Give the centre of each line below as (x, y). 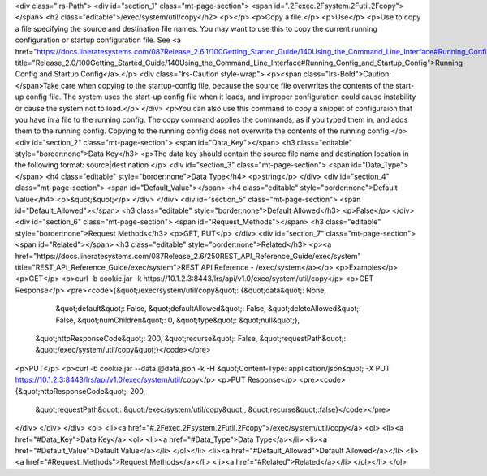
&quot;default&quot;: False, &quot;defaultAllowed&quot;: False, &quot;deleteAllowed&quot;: (208, 309)
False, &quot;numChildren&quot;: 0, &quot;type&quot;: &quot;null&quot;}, (178, 320)
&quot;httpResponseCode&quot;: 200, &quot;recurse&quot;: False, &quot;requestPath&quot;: (191, 338)
